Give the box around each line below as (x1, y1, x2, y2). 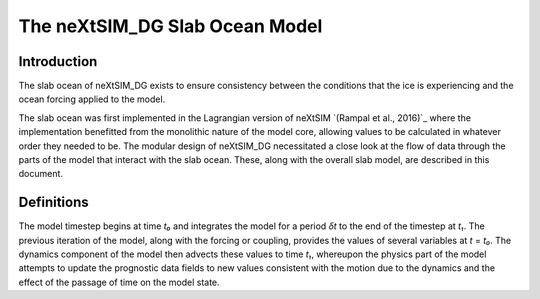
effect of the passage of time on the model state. (18, 276, 220, 288)
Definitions (18, 194, 89, 211)
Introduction (18, 53, 98, 70)
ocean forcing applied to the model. (18, 93, 166, 105)
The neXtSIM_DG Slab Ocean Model (18, 15, 323, 37)
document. (18, 168, 64, 180)
